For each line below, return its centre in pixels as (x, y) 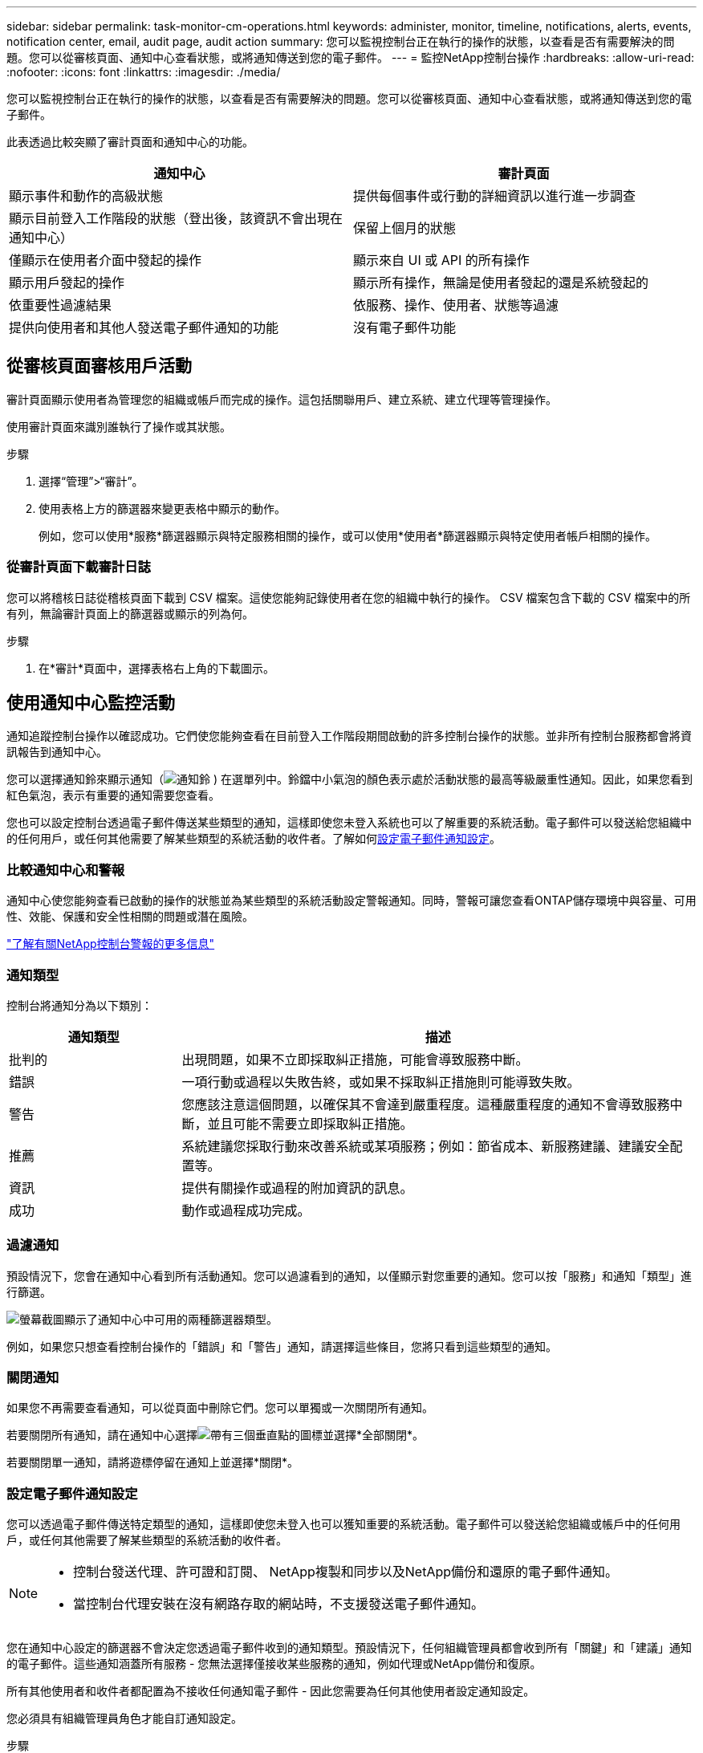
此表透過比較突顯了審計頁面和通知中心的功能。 (130, 142)
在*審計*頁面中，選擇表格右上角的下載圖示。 (157, 668)
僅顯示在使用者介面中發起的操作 (106, 260)
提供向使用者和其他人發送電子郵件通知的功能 (144, 327)
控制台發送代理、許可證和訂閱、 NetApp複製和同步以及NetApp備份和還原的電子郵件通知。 (346, 1572)
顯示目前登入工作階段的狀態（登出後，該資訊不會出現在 (176, 218)
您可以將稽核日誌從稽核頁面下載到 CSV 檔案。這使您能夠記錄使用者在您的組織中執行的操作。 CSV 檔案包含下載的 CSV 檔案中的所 (349, 597)
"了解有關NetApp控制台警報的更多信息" (111, 944)
